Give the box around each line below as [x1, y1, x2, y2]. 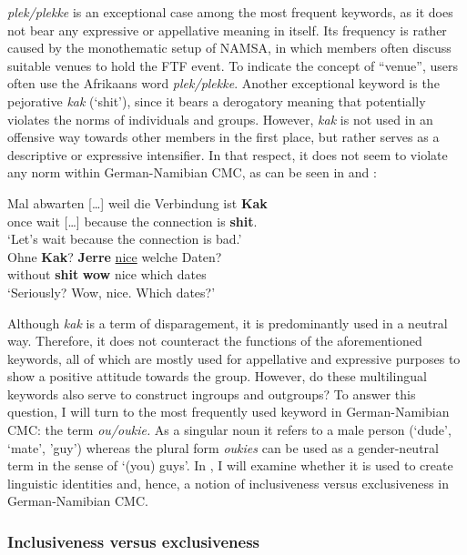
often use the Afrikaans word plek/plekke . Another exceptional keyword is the [7, 74, 440, 93]
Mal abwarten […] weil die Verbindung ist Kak [7, 193, 268, 212]
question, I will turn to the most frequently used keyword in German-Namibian [7, 402, 450, 421]
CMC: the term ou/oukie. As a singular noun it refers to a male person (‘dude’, [7, 420, 452, 439]
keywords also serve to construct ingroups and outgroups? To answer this [7, 384, 416, 403]
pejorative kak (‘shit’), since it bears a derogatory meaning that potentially [7, 91, 426, 110]
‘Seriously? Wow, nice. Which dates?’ [7, 282, 216, 301]
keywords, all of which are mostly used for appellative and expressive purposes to [7, 348, 461, 368]
